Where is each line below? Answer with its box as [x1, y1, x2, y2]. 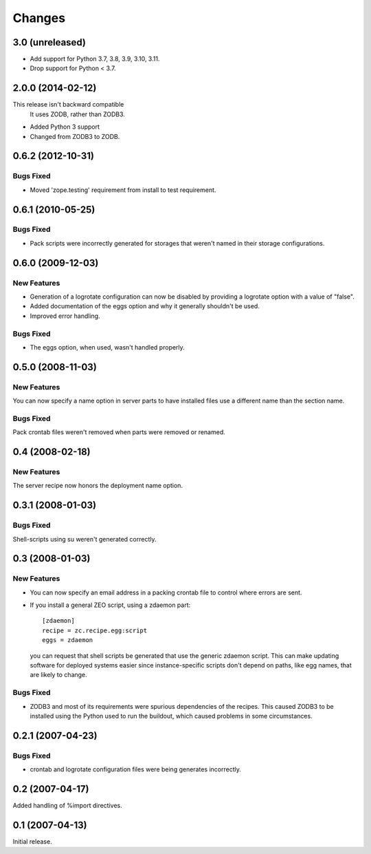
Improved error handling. [30, 312, 100, 320]
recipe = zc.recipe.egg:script [42, 626, 148, 634]
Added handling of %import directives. [12, 802, 123, 810]
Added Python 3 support [30, 122, 100, 131]
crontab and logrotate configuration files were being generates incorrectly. [30, 765, 242, 773]
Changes [12, 10, 65, 25]
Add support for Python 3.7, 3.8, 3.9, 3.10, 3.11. [30, 55, 160, 63]
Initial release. [12, 837, 52, 846]
